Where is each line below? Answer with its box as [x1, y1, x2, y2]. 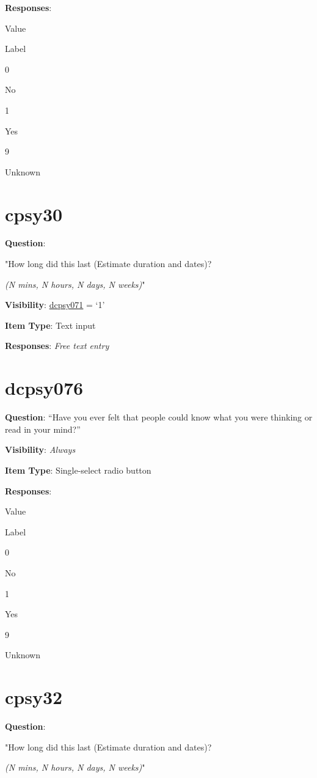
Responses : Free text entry [5, 339, 109, 352]
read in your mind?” [5, 422, 81, 435]
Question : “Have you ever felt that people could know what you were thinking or [5, 411, 313, 424]
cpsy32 [5, 684, 63, 710]
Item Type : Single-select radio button [5, 463, 151, 476]
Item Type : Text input [5, 318, 96, 331]
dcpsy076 [5, 375, 84, 400]
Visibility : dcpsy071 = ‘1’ [5, 298, 105, 311]
